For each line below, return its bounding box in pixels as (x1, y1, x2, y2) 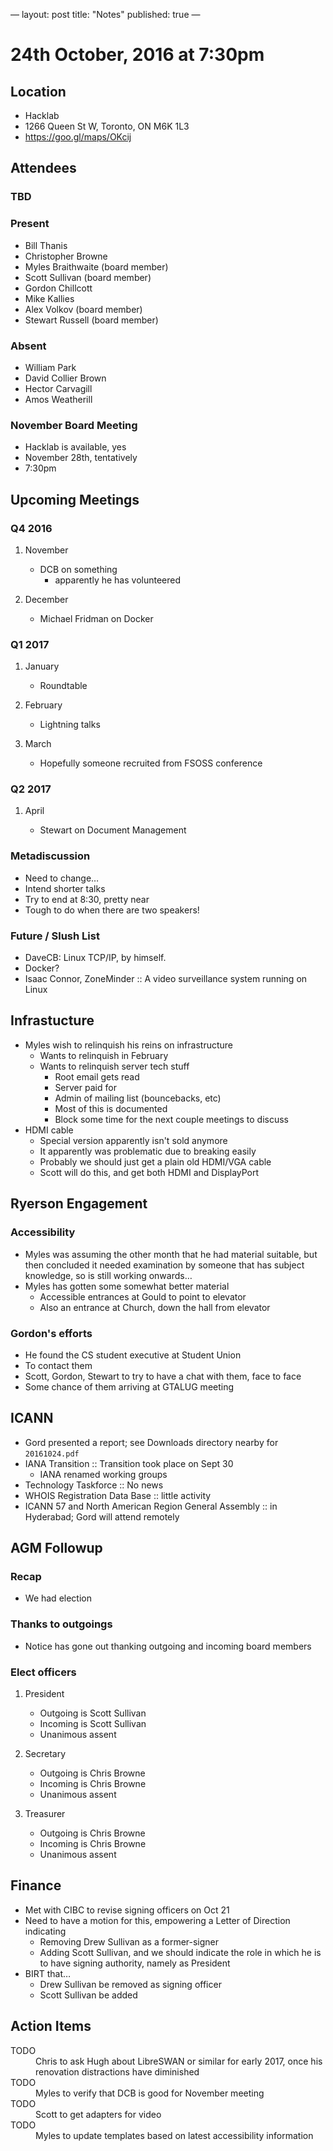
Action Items (10, 2018, 92, 2035)
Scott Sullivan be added (39, 1989, 138, 2001)
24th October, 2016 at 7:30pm (10, 44, 265, 66)
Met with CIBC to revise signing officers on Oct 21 (24, 1904, 230, 1916)
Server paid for (54, 1081, 117, 1093)
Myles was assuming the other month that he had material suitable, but (24, 1248, 318, 1260)
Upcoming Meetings (10, 491, 140, 508)
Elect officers (10, 1665, 77, 1679)
